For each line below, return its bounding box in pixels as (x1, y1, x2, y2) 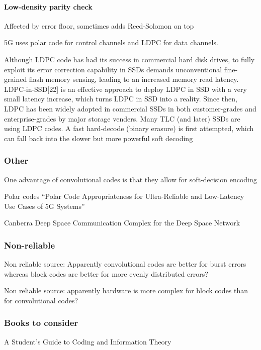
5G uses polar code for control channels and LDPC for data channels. (4, 37, 218, 48)
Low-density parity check (4, 1, 93, 12)
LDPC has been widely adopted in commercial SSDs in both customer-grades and (4, 103, 256, 113)
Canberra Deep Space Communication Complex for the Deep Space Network (4, 217, 240, 228)
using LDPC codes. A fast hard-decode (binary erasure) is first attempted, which (4, 123, 254, 134)
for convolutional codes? (4, 295, 78, 305)
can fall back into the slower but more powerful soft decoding (4, 133, 193, 143)
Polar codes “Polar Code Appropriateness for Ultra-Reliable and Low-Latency (4, 191, 244, 201)
